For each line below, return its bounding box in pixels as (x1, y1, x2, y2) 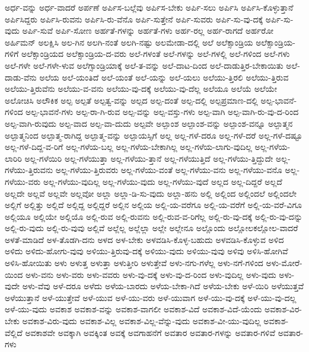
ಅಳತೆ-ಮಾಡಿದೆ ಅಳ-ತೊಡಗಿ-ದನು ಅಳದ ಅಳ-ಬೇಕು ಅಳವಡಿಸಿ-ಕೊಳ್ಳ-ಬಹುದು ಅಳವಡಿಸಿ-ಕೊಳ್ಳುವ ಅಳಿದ (5, 233, 284, 245)
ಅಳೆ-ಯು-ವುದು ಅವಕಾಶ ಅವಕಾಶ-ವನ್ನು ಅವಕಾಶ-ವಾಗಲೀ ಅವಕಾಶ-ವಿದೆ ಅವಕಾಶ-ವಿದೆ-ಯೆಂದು (5, 303, 262, 315)
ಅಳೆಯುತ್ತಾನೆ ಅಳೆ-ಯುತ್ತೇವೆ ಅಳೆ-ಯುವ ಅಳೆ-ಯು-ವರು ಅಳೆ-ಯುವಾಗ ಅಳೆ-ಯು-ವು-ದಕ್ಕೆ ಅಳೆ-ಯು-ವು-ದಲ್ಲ (5, 291, 297, 303)
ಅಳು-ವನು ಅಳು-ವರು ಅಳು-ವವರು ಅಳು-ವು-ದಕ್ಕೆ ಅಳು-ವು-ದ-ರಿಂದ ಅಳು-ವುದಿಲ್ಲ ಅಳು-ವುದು (25, 268, 276, 280)
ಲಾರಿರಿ (5, 152, 22, 164)
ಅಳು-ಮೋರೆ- (266, 257, 302, 269)
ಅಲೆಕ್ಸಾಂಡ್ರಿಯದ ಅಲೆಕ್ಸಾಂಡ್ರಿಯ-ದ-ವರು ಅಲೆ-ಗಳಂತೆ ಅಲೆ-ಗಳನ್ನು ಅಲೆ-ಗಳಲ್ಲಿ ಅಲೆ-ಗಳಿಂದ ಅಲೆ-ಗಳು (21, 47, 290, 60)
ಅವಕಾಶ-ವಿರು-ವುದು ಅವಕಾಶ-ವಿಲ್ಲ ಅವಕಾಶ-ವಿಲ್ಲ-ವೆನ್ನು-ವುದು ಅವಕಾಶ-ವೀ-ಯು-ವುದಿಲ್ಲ (22, 315, 261, 327)
